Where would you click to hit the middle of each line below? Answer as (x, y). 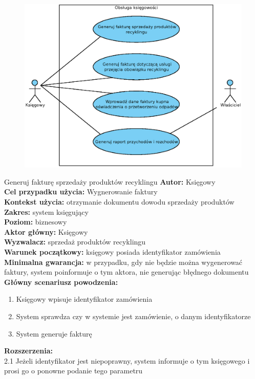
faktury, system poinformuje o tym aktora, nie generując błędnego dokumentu (126, 272)
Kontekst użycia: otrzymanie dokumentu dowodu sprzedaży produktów (119, 202)
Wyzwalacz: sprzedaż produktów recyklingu (75, 242)
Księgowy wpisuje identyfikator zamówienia (84, 299)
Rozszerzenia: (29, 351)
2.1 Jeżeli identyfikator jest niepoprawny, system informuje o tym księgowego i (127, 360)
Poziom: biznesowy (36, 222)
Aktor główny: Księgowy (46, 231)
